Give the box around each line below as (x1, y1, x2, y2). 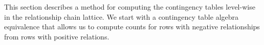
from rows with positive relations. (4, 31, 109, 41)
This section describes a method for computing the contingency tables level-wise (4, 2, 255, 12)
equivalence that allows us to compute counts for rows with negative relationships (4, 21, 260, 32)
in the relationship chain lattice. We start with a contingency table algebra (4, 11, 239, 22)
